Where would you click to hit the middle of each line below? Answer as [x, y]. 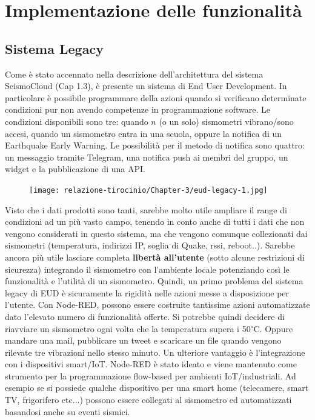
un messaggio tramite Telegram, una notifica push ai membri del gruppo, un [147, 157]
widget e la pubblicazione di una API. [75, 169]
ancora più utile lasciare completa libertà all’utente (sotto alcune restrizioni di [155, 257]
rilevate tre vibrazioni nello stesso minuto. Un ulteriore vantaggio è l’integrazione [155, 352]
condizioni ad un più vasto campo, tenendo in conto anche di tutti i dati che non [155, 222]
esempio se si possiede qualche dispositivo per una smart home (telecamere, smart [157, 388]
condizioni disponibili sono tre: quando [77, 121]
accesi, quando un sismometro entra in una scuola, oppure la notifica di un [144, 133]
